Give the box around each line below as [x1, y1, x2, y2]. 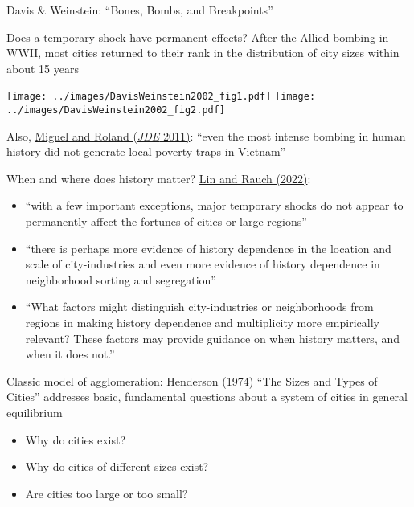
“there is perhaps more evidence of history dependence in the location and [25, 239, 391, 256]
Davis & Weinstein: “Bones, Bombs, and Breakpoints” [6, 2, 273, 18]
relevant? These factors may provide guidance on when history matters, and [25, 329, 400, 346]
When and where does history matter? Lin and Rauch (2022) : [6, 170, 311, 186]
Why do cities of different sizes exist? [25, 458, 209, 475]
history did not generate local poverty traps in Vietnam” [6, 143, 286, 160]
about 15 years [6, 59, 79, 76]
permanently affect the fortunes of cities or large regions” [25, 213, 307, 230]
